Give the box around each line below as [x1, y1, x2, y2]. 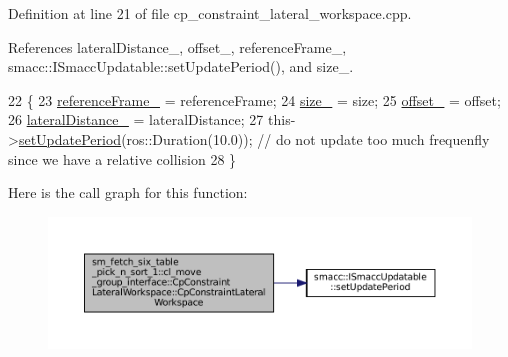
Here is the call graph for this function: [8, 182, 248, 203]
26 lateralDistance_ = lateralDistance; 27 [8, 109, 264, 130]
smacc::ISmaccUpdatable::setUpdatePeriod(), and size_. [8, 56, 354, 77]
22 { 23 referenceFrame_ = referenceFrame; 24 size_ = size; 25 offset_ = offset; [8, 89, 501, 110]
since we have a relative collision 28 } [8, 148, 237, 169]
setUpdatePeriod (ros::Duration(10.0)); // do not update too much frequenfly [18, 128, 490, 149]
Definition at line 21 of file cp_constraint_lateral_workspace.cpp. [8, 3, 412, 23]
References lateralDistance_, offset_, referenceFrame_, [8, 36, 347, 57]
